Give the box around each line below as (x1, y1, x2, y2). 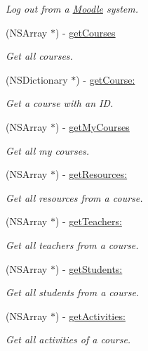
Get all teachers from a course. (6, 237, 139, 252)
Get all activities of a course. (6, 332, 131, 347)
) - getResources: (55, 167, 128, 181)
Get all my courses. (6, 143, 90, 158)
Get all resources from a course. (6, 190, 143, 205)
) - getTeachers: (55, 214, 122, 229)
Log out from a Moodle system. (6, 1, 139, 15)
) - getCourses (55, 25, 116, 39)
